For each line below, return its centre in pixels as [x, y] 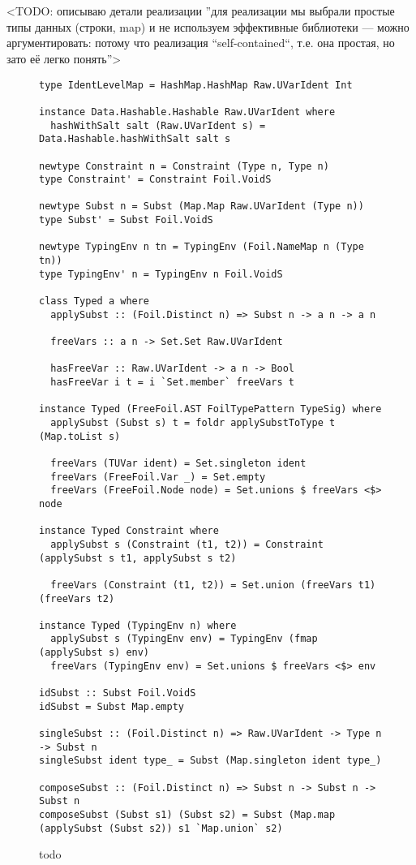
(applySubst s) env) [94, 653]
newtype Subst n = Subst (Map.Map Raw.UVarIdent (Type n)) [202, 207]
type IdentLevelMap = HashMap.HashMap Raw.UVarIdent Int [196, 85]
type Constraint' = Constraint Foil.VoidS [155, 180]
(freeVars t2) [77, 598]
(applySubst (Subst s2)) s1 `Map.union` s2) [161, 828]
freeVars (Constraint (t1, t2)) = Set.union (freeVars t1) [213, 585]
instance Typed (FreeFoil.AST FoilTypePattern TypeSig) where [210, 409]
